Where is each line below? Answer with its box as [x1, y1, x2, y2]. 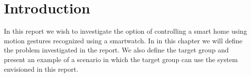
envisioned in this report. [4, 64, 79, 74]
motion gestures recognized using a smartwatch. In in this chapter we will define [4, 35, 243, 45]
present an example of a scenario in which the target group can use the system [4, 54, 238, 64]
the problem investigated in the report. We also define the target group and [4, 45, 229, 55]
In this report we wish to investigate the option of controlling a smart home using [4, 26, 247, 36]
